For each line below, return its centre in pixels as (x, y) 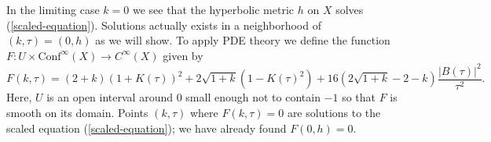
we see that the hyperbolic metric (213, 9)
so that (359, 97)
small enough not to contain (253, 97)
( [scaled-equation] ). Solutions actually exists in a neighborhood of (164, 25)
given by (183, 55)
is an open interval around (110, 97)
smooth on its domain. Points (77, 112)
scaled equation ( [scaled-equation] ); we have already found (147, 128)
